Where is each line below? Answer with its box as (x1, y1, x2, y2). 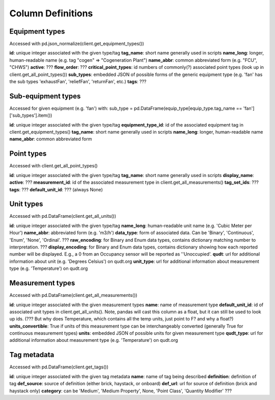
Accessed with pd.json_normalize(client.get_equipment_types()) (9, 41, 145, 47)
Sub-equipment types (9, 92, 81, 101)
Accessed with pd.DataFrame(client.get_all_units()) (9, 213, 117, 219)
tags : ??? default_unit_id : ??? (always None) (9, 186, 103, 192)
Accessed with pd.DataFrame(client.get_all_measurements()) (9, 292, 137, 298)
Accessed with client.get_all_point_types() (9, 163, 98, 169)
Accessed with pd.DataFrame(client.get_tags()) (9, 364, 109, 370)
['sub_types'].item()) (9, 112, 52, 118)
